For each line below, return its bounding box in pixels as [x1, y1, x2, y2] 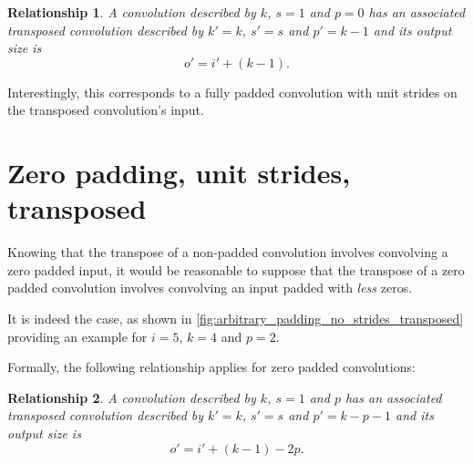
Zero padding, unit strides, [7, 154, 351, 191]
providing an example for [7, 326, 148, 345]
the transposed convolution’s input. [7, 100, 204, 119]
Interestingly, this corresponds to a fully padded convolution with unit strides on [7, 82, 458, 101]
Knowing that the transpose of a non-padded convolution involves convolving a [7, 242, 448, 262]
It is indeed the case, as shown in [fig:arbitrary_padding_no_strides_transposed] [7, 309, 464, 328]
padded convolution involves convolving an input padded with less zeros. [7, 278, 413, 297]
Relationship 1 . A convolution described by [7, 3, 256, 21]
